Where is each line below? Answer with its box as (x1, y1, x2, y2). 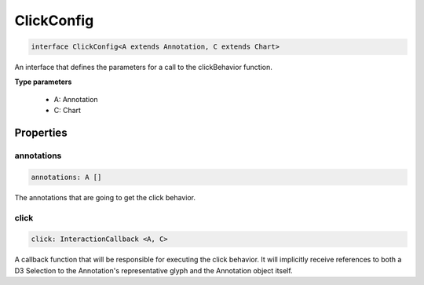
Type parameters (14, 77, 72, 86)
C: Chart (53, 106, 82, 115)
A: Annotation (53, 94, 98, 104)
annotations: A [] (31, 173, 102, 181)
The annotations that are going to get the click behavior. (14, 192, 196, 202)
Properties (14, 126, 68, 140)
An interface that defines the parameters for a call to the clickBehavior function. (14, 63, 272, 72)
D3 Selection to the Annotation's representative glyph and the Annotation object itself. (14, 265, 294, 275)
